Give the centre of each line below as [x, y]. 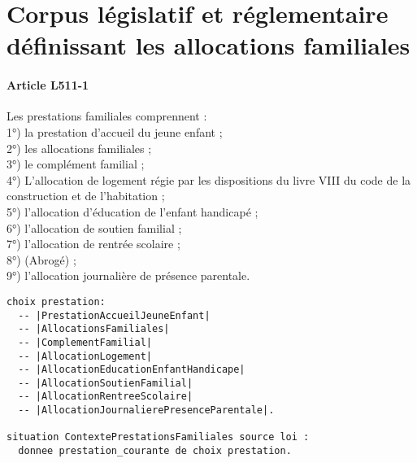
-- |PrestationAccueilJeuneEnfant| [114, 315]
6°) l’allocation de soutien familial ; [94, 227]
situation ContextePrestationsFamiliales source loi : [158, 437]
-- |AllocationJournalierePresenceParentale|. [146, 411]
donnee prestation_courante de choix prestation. [155, 451]
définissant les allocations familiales [208, 45]
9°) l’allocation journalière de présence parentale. [128, 275]
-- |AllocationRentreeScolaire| [106, 397]
